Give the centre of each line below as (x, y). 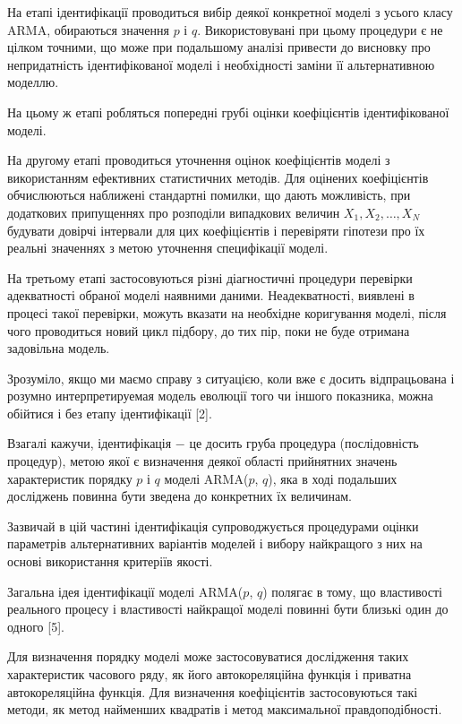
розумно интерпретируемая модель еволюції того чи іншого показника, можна (220, 396)
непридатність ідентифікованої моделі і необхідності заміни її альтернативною (221, 64)
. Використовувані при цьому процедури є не (320, 29)
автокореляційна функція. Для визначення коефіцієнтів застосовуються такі (213, 691)
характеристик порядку (70, 478)
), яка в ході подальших (333, 478)
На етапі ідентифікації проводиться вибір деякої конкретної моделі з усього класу (230, 12)
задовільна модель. (59, 348)
